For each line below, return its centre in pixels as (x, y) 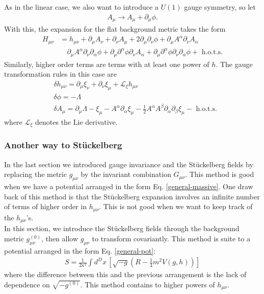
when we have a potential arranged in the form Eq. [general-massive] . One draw (129, 186)
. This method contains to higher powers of (148, 284)
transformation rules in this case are (60, 74)
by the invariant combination (126, 174)
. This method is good (220, 174)
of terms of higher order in (46, 206)
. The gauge (234, 64)
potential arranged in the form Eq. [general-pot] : (80, 250)
